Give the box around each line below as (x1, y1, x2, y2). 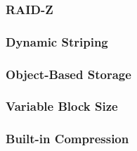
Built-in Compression (6, 130, 129, 147)
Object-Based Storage (6, 65, 131, 83)
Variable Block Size (6, 97, 118, 115)
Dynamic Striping (6, 32, 108, 50)
